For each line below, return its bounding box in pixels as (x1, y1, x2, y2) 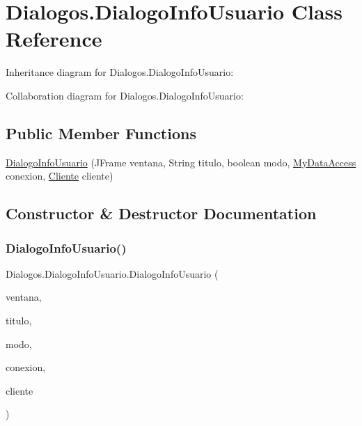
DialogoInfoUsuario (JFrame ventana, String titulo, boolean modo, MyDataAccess (6, 155, 356, 169)
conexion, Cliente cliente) (6, 168, 113, 183)
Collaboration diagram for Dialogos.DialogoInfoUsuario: (6, 88, 244, 102)
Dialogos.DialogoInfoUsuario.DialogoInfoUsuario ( (6, 266, 219, 281)
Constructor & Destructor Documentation (6, 203, 317, 224)
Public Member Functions (6, 122, 196, 143)
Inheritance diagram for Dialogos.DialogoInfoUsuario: (6, 65, 234, 79)
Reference (6, 24, 102, 53)
